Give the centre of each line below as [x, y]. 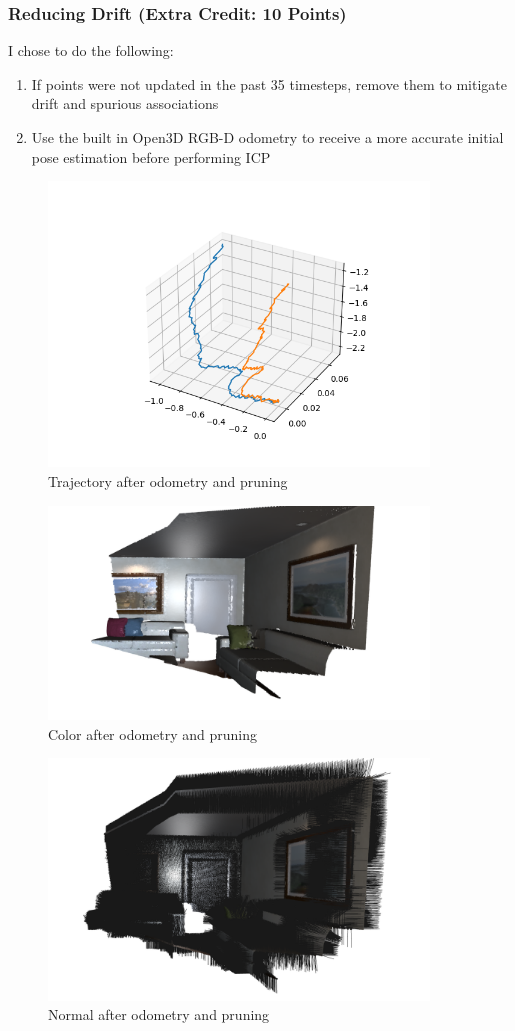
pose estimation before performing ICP [151, 156]
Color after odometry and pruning [153, 733]
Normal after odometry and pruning [159, 1014]
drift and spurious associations [125, 103]
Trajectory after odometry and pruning [168, 480]
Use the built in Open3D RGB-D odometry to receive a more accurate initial [267, 137]
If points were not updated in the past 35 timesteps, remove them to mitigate [269, 83]
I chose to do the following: [91, 50]
